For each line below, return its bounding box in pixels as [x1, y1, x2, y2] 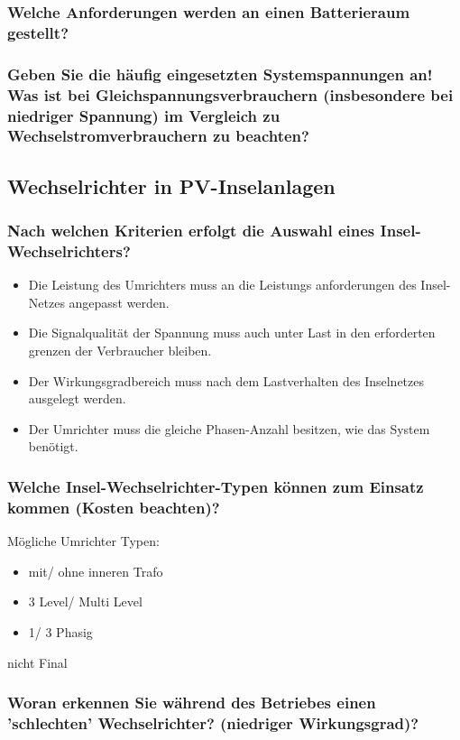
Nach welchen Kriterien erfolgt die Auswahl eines [7, 219, 375, 242]
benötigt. [28, 437, 78, 456]
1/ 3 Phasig [28, 622, 93, 641]
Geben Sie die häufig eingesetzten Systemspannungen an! [7, 62, 433, 85]
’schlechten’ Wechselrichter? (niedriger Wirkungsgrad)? [7, 712, 419, 734]
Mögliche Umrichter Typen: [7, 532, 160, 550]
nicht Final [7, 652, 68, 671]
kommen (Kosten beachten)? [7, 495, 220, 518]
